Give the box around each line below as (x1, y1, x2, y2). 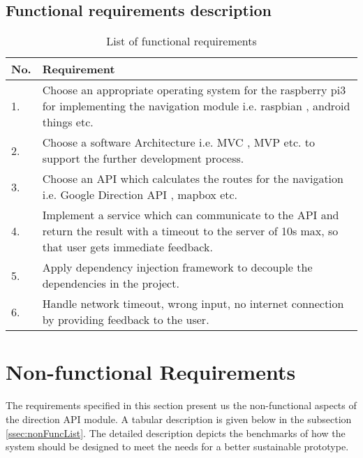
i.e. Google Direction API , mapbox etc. (42, 186, 238, 203)
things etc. (42, 114, 94, 131)
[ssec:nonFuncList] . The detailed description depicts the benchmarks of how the (6, 425, 346, 440)
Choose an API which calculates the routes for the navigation (42, 170, 343, 187)
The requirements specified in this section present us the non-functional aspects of (6, 398, 357, 413)
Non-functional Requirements (6, 357, 296, 386)
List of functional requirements (106, 33, 257, 50)
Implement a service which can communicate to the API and (42, 207, 339, 223)
